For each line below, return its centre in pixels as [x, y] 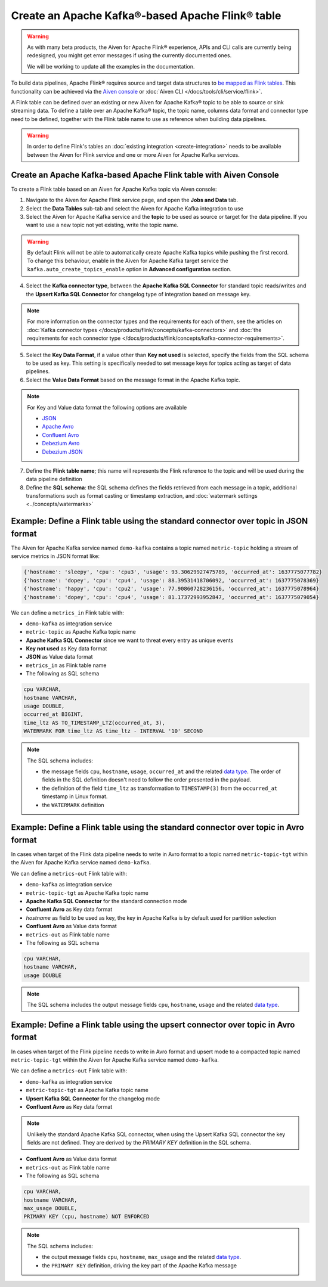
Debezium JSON [62, 452]
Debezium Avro [61, 444]
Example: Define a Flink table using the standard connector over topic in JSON [160, 521]
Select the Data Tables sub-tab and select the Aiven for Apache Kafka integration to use [135, 208]
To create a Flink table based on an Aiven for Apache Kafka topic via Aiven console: [114, 189]
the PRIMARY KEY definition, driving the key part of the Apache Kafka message [140, 1265]
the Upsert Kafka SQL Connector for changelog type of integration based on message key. [138, 294]
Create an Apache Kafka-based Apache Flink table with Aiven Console [145, 175]
